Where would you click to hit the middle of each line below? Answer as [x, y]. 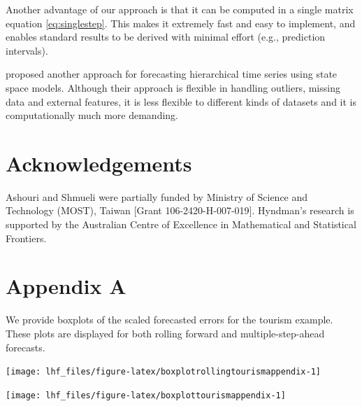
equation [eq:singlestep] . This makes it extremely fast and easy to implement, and [181, 23]
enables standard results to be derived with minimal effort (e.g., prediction [166, 37]
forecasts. [26, 347]
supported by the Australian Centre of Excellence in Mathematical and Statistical [181, 224]
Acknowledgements [99, 163]
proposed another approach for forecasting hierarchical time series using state [172, 74]
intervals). [27, 50]
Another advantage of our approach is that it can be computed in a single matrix [180, 9]
